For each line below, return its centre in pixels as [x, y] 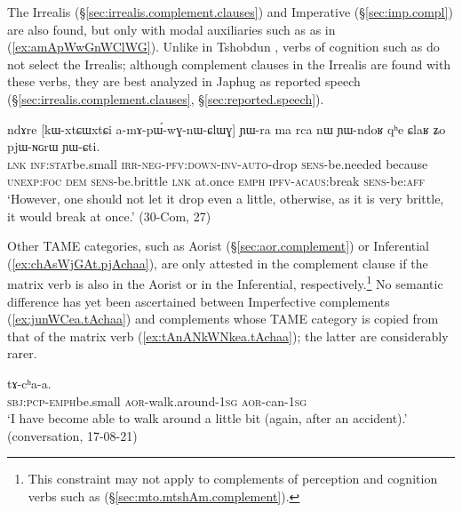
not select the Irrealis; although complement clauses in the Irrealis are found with [229, 64]
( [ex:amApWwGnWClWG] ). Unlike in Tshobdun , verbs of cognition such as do [223, 47]
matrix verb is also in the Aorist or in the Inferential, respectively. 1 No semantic [225, 282]
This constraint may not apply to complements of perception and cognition [233, 479]
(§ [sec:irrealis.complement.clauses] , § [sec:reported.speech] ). [166, 98]
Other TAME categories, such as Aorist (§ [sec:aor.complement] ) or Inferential [219, 246]
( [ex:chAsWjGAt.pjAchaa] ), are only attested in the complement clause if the [218, 263]
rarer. [22, 353]
